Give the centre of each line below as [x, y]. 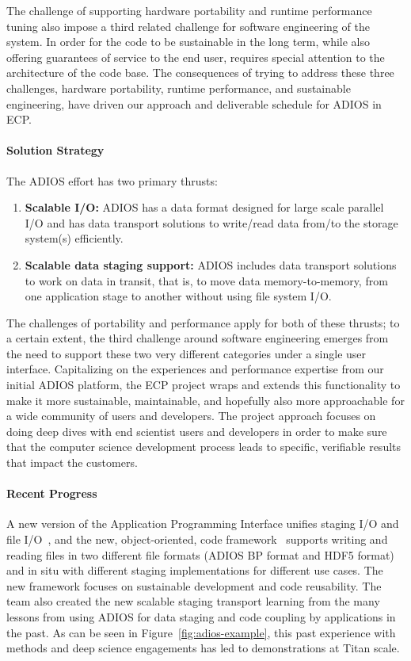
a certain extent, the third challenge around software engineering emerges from [198, 338]
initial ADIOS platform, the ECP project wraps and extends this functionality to [204, 385]
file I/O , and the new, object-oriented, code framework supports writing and [197, 539]
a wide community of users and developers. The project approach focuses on [191, 416]
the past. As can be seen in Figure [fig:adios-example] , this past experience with [201, 632]
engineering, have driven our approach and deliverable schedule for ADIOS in [194, 103]
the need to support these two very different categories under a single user [186, 353]
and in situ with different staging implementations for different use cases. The [195, 570]
